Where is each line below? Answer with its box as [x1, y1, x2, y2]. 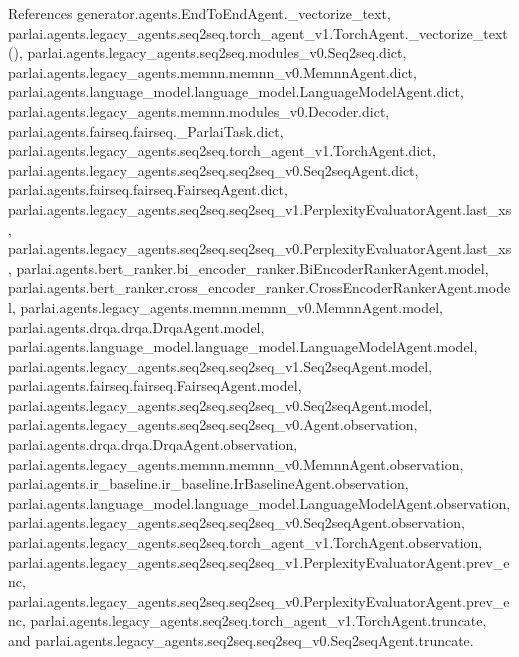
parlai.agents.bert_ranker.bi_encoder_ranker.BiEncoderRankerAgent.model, [16, 257, 489, 278]
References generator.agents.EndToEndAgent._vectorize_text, [8, 3, 391, 23]
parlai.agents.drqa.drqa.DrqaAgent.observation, [8, 434, 298, 455]
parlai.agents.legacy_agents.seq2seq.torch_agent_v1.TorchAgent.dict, [8, 140, 436, 161]
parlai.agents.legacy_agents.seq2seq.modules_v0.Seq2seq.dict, [27, 42, 407, 63]
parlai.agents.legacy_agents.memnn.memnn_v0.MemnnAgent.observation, [8, 453, 464, 474]
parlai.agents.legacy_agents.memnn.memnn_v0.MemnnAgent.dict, [8, 61, 417, 82]
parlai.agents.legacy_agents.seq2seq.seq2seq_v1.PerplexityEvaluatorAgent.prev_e [8, 551, 510, 572]
